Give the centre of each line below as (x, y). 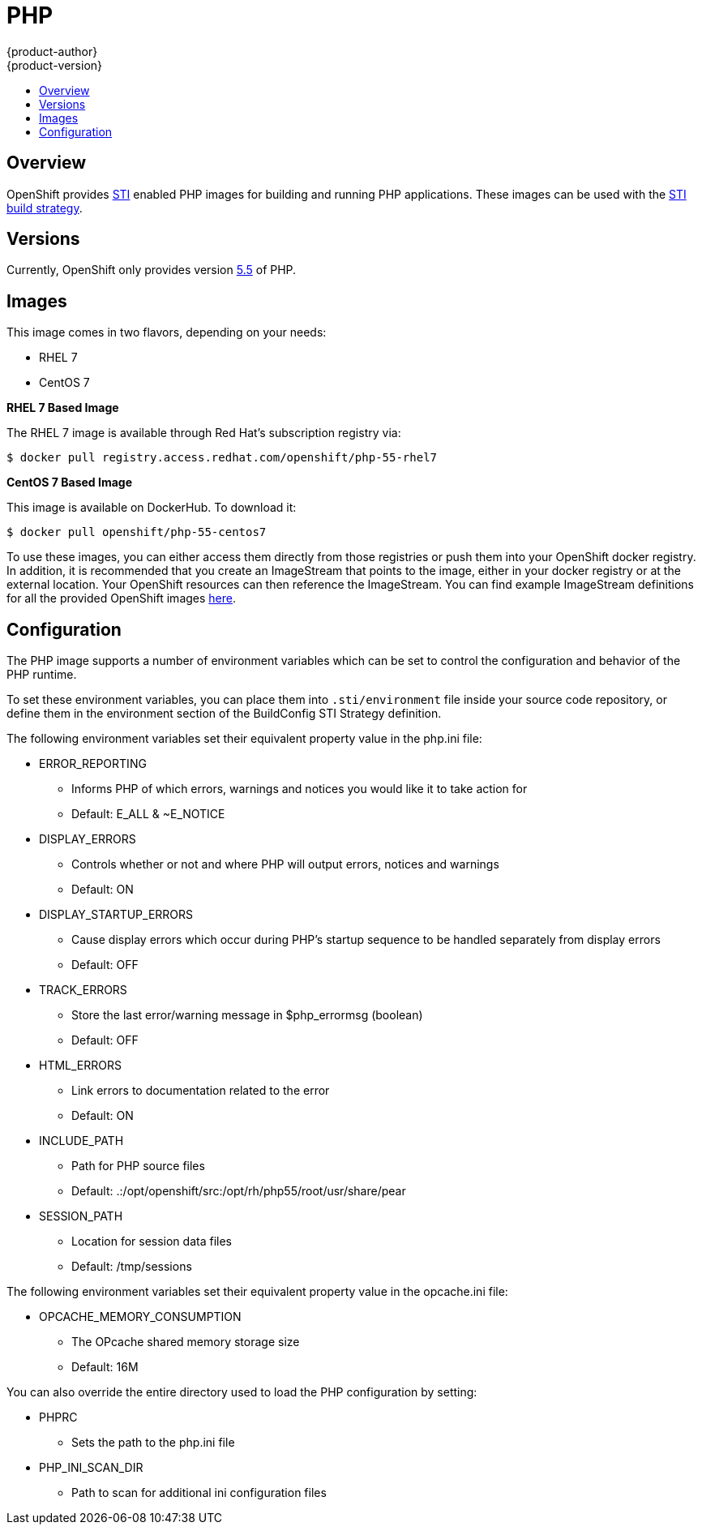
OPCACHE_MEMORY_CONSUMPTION (140, 1317)
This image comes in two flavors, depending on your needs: (167, 332)
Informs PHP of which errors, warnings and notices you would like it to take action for (300, 789)
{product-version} (55, 65)
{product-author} (52, 51)
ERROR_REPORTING (93, 764)
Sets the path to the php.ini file (153, 1443)
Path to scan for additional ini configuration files (199, 1493)
